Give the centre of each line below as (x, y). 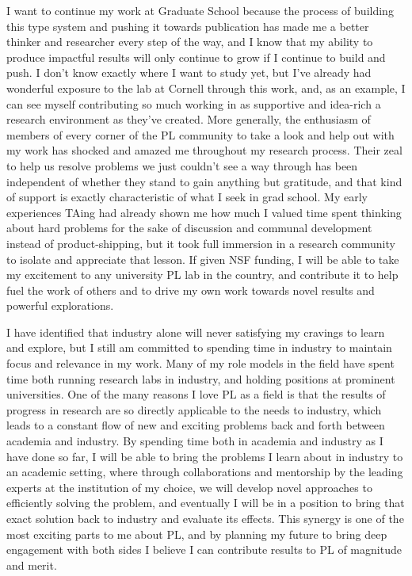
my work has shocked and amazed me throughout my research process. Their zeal (204, 150)
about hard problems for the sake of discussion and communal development (189, 228)
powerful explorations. (60, 305)
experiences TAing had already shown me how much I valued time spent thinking (204, 212)
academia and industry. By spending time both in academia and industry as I (195, 441)
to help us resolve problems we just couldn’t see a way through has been (182, 165)
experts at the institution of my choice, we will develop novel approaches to (189, 487)
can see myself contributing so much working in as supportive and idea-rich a (194, 103)
